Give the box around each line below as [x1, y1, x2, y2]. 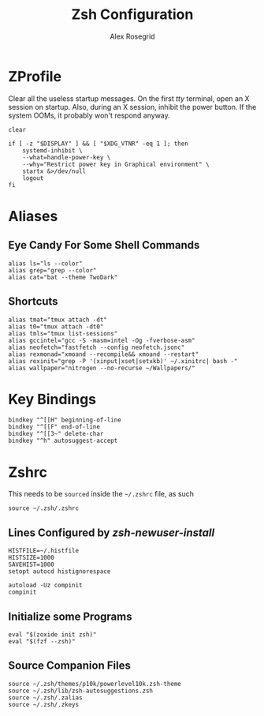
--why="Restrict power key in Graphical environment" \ [22, 160, 210, 168]
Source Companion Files [8, 659, 132, 673]
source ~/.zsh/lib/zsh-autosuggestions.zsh [8, 687, 154, 695]
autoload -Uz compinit [8, 582, 83, 590]
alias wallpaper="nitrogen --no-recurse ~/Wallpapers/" [8, 364, 195, 372]
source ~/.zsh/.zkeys [8, 700, 80, 708]
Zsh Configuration [71, 6, 194, 24]
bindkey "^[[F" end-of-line [8, 423, 101, 431]
